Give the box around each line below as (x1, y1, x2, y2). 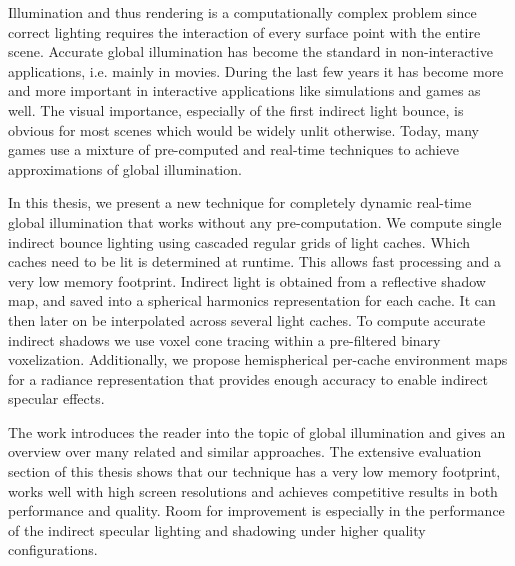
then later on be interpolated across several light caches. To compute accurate (8, 309, 486, 330)
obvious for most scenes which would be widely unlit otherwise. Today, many (8, 119, 480, 140)
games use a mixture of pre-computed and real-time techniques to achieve (8, 139, 460, 160)
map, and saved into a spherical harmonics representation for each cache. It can (8, 290, 496, 311)
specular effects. (8, 388, 105, 409)
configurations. (8, 539, 98, 560)
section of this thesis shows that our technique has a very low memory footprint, (8, 461, 501, 482)
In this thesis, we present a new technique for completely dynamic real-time (8, 192, 472, 213)
